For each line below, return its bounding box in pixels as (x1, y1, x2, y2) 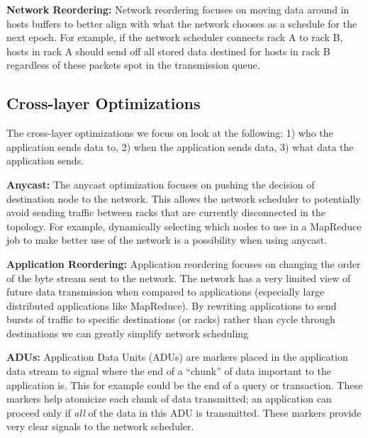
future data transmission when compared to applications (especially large (6, 284, 325, 299)
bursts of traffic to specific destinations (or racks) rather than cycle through (6, 312, 335, 327)
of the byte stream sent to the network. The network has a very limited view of (6, 270, 351, 285)
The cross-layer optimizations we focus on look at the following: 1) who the (6, 125, 333, 140)
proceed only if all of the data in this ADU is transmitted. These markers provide (6, 405, 362, 420)
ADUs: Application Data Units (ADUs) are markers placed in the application (6, 349, 348, 364)
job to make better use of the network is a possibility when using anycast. (6, 232, 328, 247)
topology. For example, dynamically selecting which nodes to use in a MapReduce (6, 218, 362, 233)
